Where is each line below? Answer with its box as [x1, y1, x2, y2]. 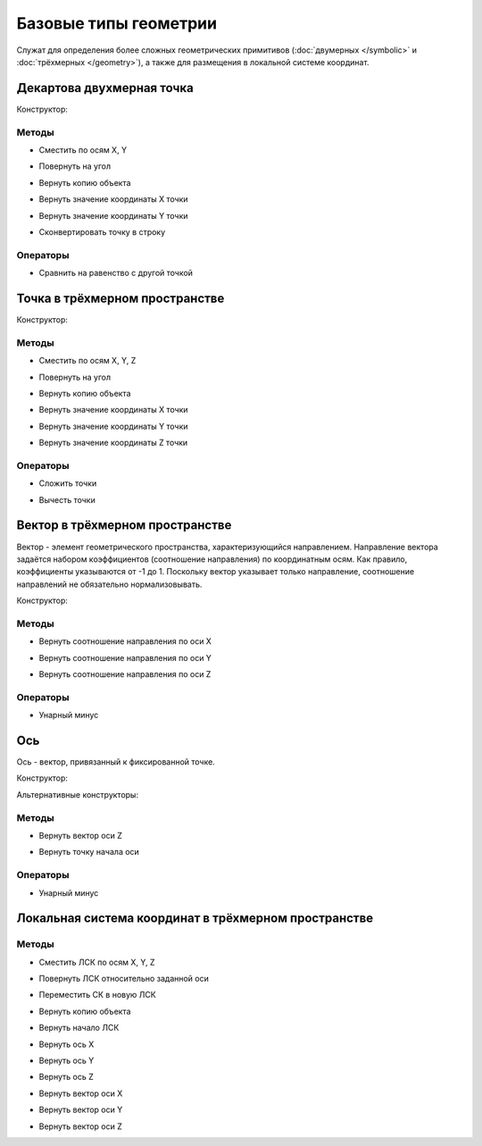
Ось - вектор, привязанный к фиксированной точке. [16, 757, 216, 767]
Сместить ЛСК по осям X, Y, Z [38, 957, 155, 967]
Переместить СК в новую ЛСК [38, 990, 156, 1000]
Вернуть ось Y [38, 1055, 95, 1066]
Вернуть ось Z [38, 1072, 94, 1083]
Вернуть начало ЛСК [38, 1023, 120, 1033]
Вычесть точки [38, 494, 96, 505]
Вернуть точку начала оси [38, 847, 140, 857]
